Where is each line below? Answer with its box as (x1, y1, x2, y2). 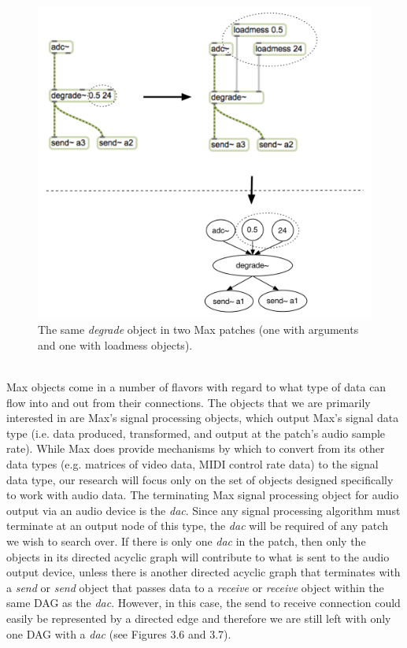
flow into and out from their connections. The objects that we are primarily (6, 394, 371, 410)
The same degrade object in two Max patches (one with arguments (38, 321, 359, 338)
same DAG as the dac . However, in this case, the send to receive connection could (6, 594, 401, 611)
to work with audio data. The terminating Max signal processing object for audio (6, 487, 399, 503)
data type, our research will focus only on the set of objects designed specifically (6, 471, 394, 487)
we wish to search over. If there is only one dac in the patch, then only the (6, 532, 366, 549)
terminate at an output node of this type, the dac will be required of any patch (6, 517, 388, 534)
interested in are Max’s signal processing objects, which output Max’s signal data (6, 409, 399, 426)
